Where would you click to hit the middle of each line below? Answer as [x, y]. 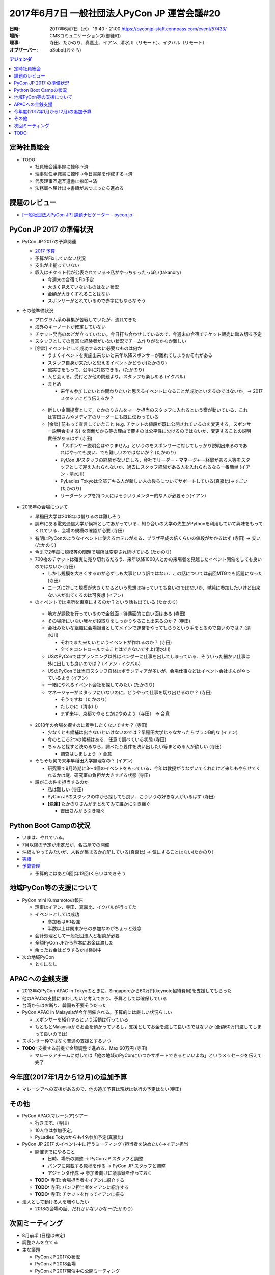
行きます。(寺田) [52, 1123]
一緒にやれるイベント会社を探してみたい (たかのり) [101, 685]
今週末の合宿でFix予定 [71, 279]
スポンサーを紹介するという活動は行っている [82, 1019]
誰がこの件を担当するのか [62, 782]
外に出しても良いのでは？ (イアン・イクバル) [94, 664]
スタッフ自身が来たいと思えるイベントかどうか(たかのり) [107, 363]
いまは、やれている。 [45, 837]
